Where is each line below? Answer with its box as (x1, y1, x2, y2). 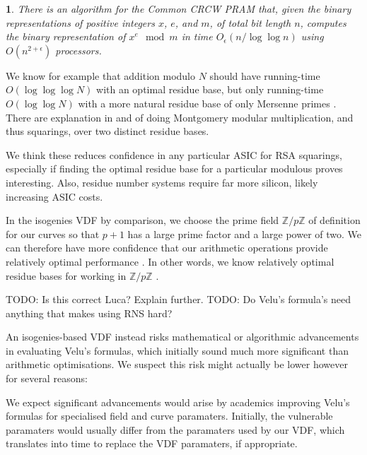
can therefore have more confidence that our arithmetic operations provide (6, 240, 328, 255)
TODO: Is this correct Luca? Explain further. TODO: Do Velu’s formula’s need (6, 292, 351, 307)
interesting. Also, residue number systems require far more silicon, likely (6, 175, 318, 189)
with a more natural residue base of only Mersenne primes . (78, 95, 337, 110)
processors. (55, 42, 102, 57)
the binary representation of (6, 29, 126, 44)
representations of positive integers (6, 15, 155, 30)
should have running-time (209, 68, 320, 83)
